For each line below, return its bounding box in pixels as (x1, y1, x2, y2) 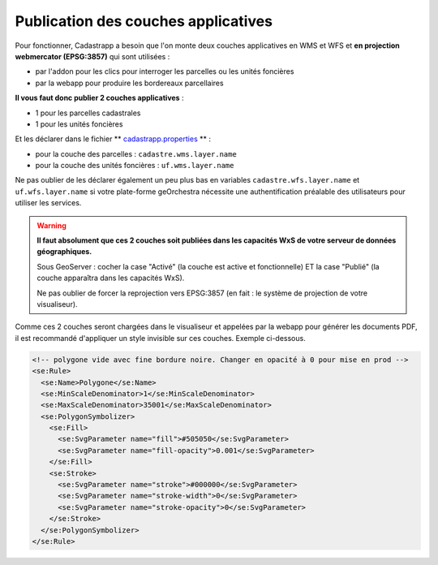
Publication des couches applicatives (15, 12, 273, 30)
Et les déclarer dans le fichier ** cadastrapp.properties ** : (15, 134, 211, 144)
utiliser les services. (15, 198, 82, 208)
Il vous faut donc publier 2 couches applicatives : (15, 93, 184, 103)
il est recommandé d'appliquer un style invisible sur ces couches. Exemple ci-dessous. (15, 333, 306, 343)
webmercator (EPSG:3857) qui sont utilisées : (15, 51, 170, 61)
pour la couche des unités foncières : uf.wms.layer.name (35, 161, 234, 170)
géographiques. (36, 247, 92, 257)
